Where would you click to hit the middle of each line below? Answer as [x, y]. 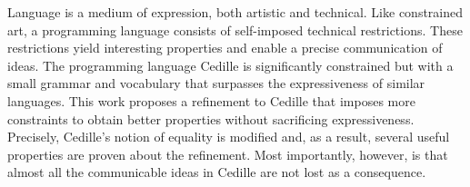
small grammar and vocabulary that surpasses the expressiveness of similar [216, 83]
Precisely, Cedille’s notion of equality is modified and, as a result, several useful [229, 137]
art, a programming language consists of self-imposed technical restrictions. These [235, 30]
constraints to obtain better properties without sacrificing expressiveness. [211, 118]
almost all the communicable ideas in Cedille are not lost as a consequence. [217, 172]
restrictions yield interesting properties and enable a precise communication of [225, 48]
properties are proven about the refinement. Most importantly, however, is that [228, 154]
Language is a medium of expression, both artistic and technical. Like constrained [235, 12]
